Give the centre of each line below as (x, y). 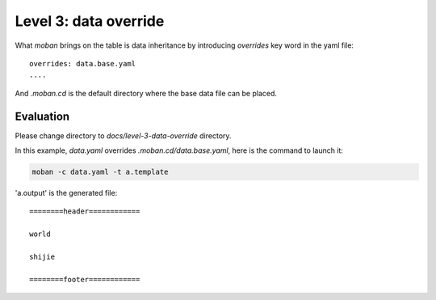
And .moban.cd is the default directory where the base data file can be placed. (146, 93)
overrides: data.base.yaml (83, 63)
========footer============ (85, 279)
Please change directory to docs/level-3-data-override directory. (123, 135)
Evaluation (42, 116)
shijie (42, 256)
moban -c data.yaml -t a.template (100, 172)
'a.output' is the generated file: (66, 192)
